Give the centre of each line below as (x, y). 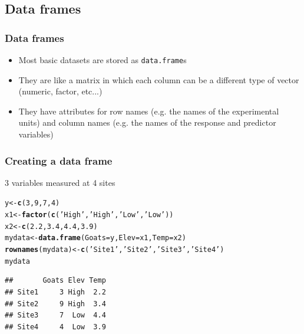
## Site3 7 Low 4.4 (55, 315)
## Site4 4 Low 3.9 (55, 327)
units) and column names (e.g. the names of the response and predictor (147, 122)
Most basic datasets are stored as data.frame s (103, 60)
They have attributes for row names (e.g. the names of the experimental (149, 111)
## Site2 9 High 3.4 (55, 304)
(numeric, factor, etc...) (60, 91)
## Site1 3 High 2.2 (55, 292)
